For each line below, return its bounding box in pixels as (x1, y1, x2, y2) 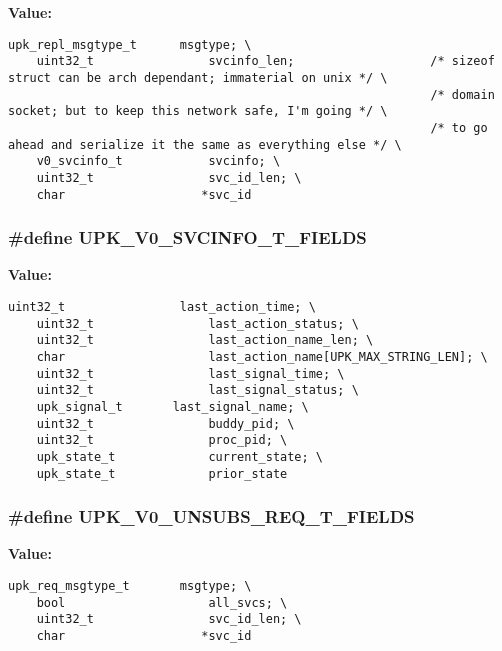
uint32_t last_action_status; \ (36, 316, 359, 331)
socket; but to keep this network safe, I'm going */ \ (8, 104, 388, 119)
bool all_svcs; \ (36, 595, 288, 610)
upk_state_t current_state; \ (36, 449, 323, 464)
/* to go (430, 120, 488, 135)
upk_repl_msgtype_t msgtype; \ (8, 37, 252, 52)
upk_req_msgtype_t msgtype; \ (8, 579, 252, 593)
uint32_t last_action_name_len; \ (36, 333, 374, 348)
